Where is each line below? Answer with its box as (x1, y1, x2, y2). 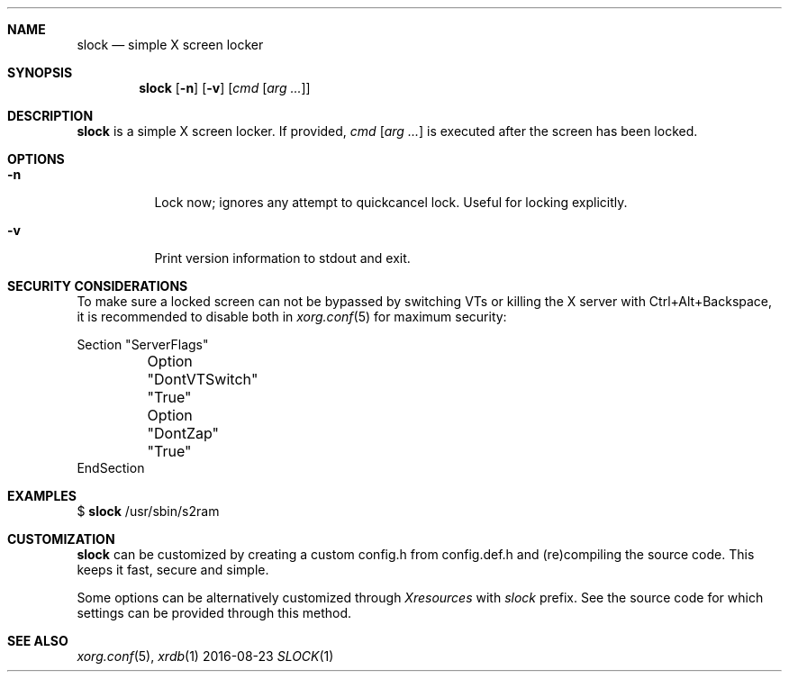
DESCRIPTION (7, 108, 94, 123)
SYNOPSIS (7, 65, 73, 80)
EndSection (77, 460, 145, 475)
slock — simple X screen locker (77, 37, 264, 52)
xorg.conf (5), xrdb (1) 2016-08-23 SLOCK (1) (77, 648, 334, 664)
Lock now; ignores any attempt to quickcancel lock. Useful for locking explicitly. (154, 195, 628, 210)
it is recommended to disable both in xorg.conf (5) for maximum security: (77, 309, 507, 324)
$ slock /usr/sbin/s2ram (77, 503, 220, 519)
